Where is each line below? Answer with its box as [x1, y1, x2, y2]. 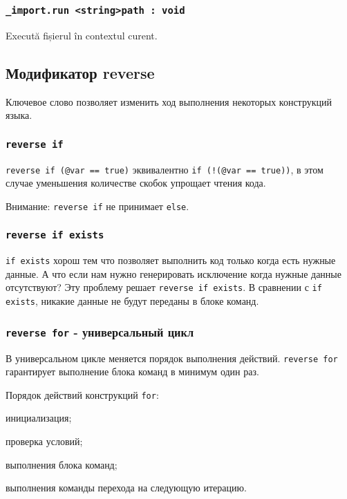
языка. [6, 108, 32, 122]
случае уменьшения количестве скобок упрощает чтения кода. [6, 176, 266, 190]
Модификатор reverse [6, 62, 155, 83]
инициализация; [6, 411, 72, 425]
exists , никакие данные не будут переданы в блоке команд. [6, 294, 259, 308]
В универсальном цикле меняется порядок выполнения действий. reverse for [6, 350, 338, 365]
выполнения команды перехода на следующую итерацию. [6, 480, 247, 495]
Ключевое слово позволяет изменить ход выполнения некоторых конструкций [6, 94, 332, 109]
